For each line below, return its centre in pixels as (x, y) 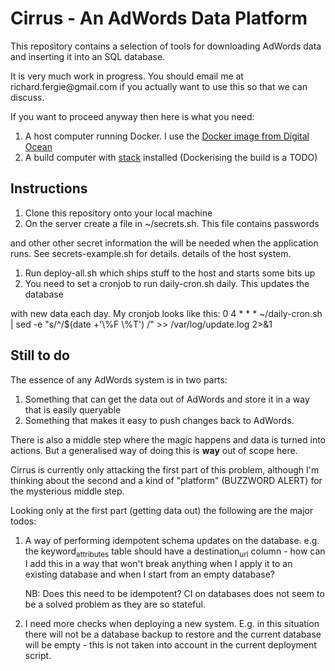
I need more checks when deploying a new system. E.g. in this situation (172, 624)
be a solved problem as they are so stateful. (115, 604)
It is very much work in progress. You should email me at (127, 76)
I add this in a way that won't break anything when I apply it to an (158, 564)
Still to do (40, 355)
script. (38, 656)
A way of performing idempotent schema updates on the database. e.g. (172, 540)
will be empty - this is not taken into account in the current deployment (170, 645)
